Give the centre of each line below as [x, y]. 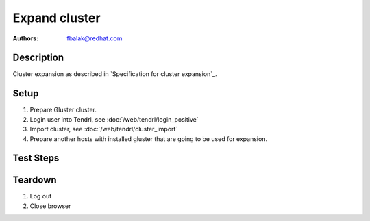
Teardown [35, 180]
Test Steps [36, 158]
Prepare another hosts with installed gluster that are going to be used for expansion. [148, 139]
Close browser [50, 206]
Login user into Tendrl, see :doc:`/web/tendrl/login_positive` [114, 119]
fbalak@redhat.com [95, 38]
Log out [41, 196]
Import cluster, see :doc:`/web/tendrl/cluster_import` [104, 129]
